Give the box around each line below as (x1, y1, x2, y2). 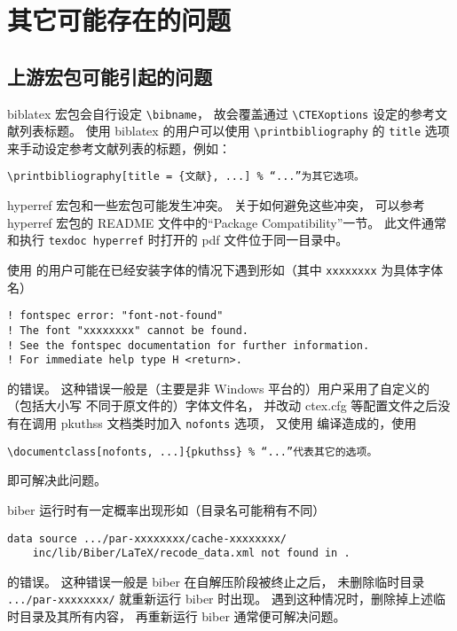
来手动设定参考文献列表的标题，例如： (7, 138, 231, 157)
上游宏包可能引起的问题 (7, 62, 212, 90)
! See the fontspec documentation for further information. (7, 339, 370, 352)
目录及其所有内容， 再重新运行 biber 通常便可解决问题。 (19, 607, 346, 626)
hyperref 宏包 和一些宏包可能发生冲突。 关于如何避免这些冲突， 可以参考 (7, 196, 425, 214)
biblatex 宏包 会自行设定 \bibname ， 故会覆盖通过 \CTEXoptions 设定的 (7, 104, 410, 122)
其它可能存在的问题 (7, 2, 232, 38)
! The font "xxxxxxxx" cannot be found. (7, 323, 249, 337)
